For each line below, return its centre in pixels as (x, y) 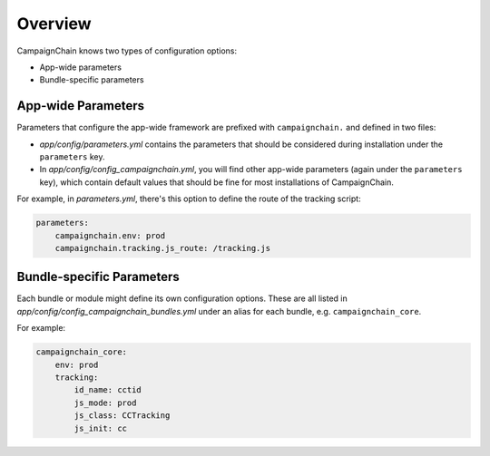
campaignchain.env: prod (110, 235)
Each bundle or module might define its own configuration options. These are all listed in (182, 298)
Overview (54, 24)
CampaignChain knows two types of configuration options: (127, 51)
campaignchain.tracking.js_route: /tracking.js (163, 248)
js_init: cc (100, 428)
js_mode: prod (105, 403)
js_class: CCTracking (122, 416)
